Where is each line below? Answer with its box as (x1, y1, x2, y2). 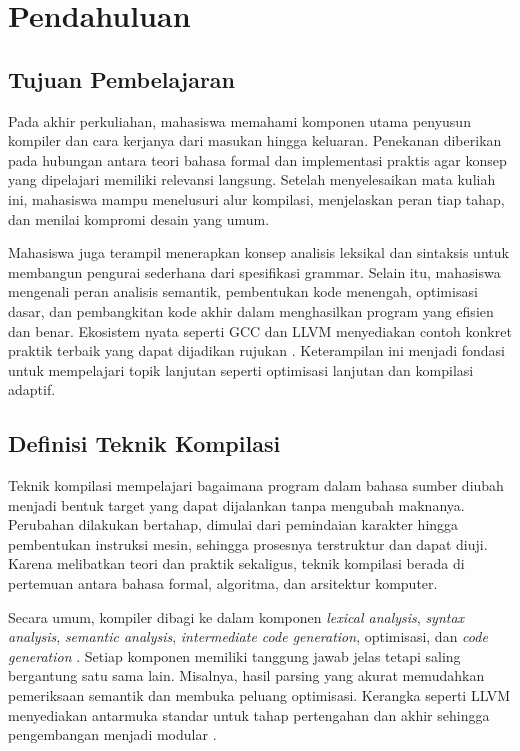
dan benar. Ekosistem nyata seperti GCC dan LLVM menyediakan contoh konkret (8, 320, 512, 341)
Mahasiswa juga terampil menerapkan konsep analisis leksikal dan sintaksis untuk (8, 242, 509, 263)
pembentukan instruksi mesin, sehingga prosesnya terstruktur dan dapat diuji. (8, 533, 488, 554)
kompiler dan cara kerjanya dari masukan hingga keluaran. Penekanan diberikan (8, 130, 502, 151)
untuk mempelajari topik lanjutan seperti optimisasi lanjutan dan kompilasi (8, 359, 474, 380)
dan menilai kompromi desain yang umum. (8, 208, 270, 229)
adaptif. (8, 379, 56, 400)
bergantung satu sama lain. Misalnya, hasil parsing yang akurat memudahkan (8, 665, 485, 686)
